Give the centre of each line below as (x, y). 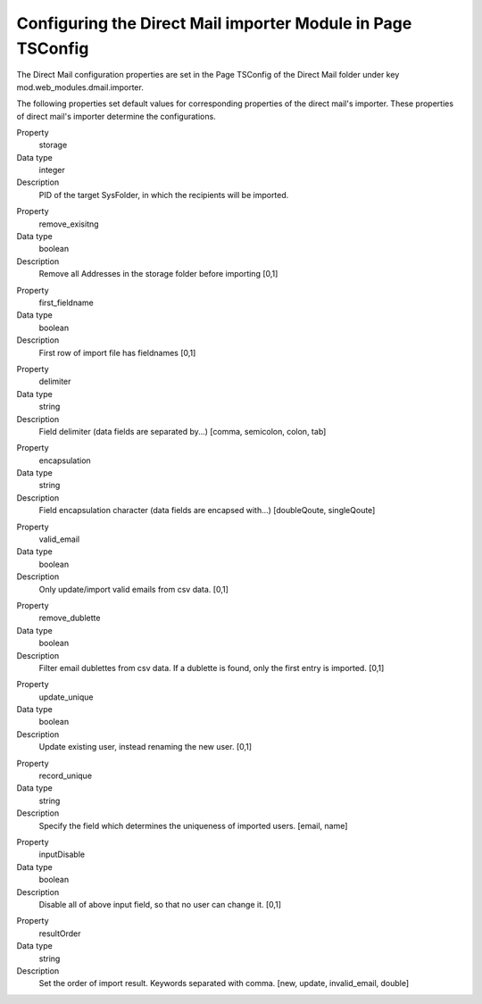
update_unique (66, 697)
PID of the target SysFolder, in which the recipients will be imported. (164, 195)
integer (52, 170)
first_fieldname (66, 303)
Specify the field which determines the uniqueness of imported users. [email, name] (193, 826)
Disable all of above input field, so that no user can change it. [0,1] (160, 904)
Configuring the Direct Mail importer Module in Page (214, 23)
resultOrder (60, 933)
